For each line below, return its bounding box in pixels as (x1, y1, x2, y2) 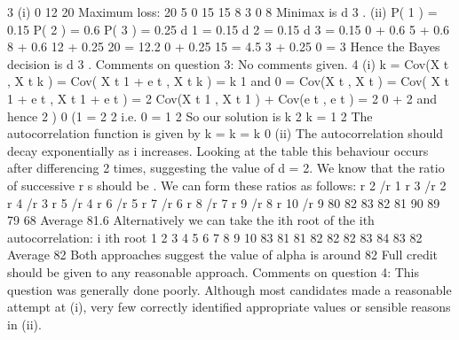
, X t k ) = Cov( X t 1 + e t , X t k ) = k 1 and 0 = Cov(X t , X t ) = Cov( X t (7, 72, 450, 90)
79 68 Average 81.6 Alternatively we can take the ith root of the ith (7, 211, 375, 229)
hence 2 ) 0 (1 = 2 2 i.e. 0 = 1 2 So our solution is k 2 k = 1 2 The (7, 106, 373, 125)
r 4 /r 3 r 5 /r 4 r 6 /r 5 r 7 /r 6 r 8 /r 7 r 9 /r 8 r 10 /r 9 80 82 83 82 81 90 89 (7, 193, 440, 212)
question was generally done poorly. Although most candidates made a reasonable (7, 280, 452, 298)
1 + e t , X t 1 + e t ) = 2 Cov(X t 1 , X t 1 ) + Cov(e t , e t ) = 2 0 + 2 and (7, 89, 438, 107)
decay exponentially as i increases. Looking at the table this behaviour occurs (7, 141, 429, 159)
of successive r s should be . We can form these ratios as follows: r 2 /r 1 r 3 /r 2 (7, 175, 447, 194)
